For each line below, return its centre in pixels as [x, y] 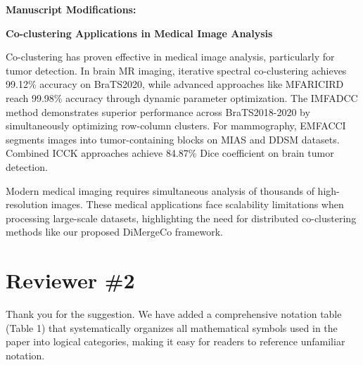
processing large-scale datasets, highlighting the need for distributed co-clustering [181, 218]
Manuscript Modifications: [71, 9]
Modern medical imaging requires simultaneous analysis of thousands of [160, 190]
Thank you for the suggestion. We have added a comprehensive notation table [174, 314]
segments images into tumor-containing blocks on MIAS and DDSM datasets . [173, 139]
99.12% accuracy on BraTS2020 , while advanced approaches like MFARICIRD [175, 84]
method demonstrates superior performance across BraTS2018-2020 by [158, 111]
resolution [27, 204]
